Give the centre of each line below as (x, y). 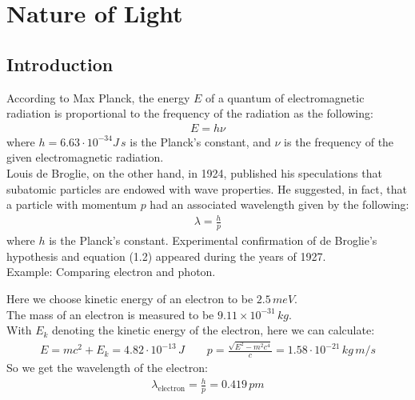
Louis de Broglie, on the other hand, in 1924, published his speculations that (194, 172)
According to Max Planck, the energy (98, 97)
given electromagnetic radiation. (85, 157)
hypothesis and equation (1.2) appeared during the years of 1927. (166, 256)
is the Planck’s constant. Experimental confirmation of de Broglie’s (213, 240)
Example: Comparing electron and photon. (111, 272)
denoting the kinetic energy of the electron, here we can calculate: (213, 330)
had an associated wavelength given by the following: (279, 204)
